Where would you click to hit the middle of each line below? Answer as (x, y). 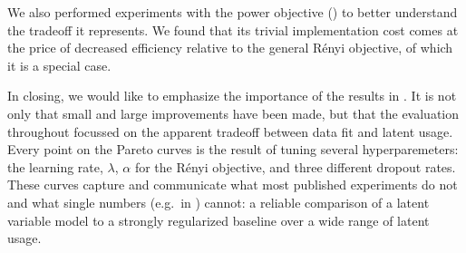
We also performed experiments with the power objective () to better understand (233, 12)
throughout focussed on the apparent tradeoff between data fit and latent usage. (230, 131)
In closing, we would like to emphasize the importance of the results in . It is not (232, 96)
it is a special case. (59, 65)
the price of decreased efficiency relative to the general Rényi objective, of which (230, 48)
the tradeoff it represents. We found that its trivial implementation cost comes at (233, 29)
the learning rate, (55, 166)
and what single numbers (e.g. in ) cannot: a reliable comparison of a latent (218, 202)
